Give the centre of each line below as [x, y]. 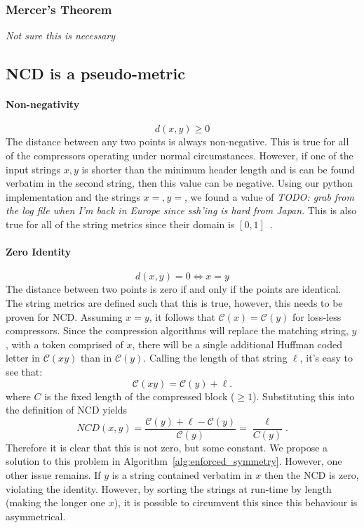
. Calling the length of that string [215, 358]
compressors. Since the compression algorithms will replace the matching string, [177, 330]
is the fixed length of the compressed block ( [140, 396]
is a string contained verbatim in [182, 474]
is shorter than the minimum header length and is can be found [218, 169]
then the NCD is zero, [311, 474]
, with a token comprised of [65, 344]
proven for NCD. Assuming [64, 316]
